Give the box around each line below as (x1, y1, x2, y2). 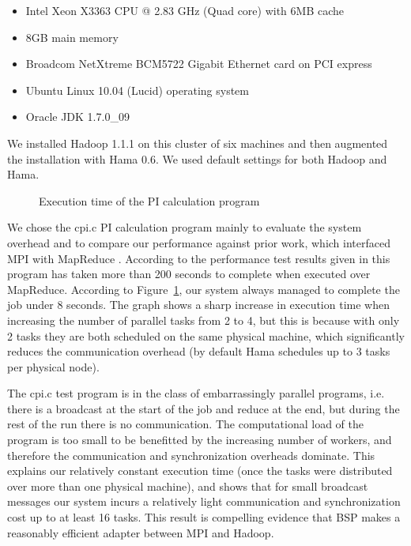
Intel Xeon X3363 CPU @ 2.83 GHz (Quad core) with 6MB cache (25, 2, 345, 18)
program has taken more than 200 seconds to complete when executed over (7, 265, 371, 282)
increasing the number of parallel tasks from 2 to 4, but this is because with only (7, 311, 400, 328)
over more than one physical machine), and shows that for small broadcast (7, 477, 368, 494)
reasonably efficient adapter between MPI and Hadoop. (7, 524, 274, 540)
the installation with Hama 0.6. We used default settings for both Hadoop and (7, 150, 387, 167)
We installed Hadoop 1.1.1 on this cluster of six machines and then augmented (7, 134, 388, 151)
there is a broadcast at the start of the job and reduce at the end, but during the (7, 400, 400, 416)
